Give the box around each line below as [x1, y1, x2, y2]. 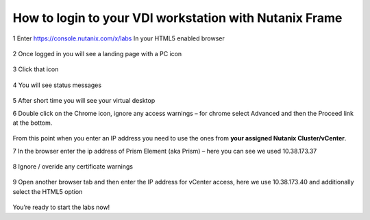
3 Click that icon [12, 65, 59, 73]
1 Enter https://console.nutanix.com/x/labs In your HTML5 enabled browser [12, 34, 225, 42]
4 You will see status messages [12, 81, 102, 89]
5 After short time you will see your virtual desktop [12, 97, 156, 105]
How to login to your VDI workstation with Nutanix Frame [12, 10, 343, 25]
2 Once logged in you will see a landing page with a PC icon [12, 49, 182, 58]
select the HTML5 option [12, 187, 83, 195]
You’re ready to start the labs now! [12, 203, 110, 212]
